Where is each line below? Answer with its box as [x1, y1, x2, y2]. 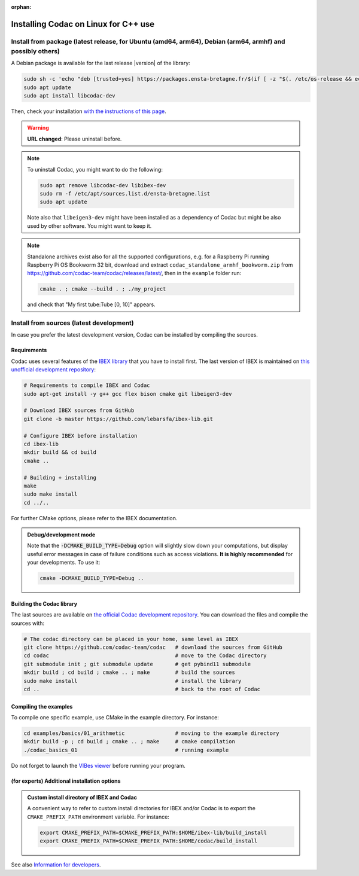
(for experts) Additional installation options [11, 777, 121, 785]
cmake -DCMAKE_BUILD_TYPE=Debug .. [39, 575, 144, 582]
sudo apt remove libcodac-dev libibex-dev [39, 182, 166, 188]
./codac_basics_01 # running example [23, 746, 229, 753]
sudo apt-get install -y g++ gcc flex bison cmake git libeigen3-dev [23, 390, 232, 397]
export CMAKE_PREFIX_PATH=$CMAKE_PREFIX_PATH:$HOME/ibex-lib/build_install [39, 829, 267, 836]
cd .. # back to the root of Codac [23, 685, 260, 692]
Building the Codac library [11, 600, 78, 607]
